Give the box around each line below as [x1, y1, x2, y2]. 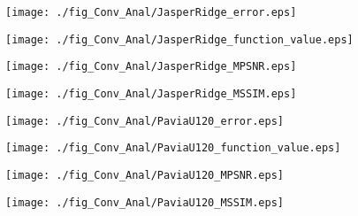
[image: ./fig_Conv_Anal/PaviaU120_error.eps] [5, 114, 284, 127]
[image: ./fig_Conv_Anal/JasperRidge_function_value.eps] [5, 33, 354, 46]
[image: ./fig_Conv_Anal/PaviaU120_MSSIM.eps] [5, 196, 284, 209]
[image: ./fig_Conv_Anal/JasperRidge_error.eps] [5, 6, 297, 19]
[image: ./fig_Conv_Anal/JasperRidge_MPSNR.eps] [5, 60, 297, 73]
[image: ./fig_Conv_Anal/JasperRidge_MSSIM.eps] [5, 87, 297, 100]
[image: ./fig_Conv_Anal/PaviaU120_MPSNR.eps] [5, 168, 284, 181]
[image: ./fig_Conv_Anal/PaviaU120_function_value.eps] [5, 142, 341, 155]
